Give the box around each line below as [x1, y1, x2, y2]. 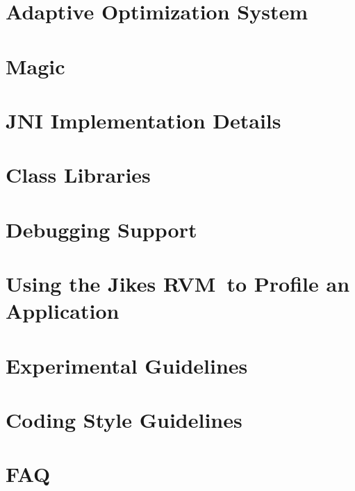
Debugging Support [6, 215, 197, 243]
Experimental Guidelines [6, 351, 248, 379]
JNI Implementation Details [6, 106, 281, 134]
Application [6, 297, 119, 325]
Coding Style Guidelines [6, 406, 242, 433]
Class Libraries [6, 160, 151, 189]
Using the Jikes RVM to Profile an [6, 269, 350, 298]
